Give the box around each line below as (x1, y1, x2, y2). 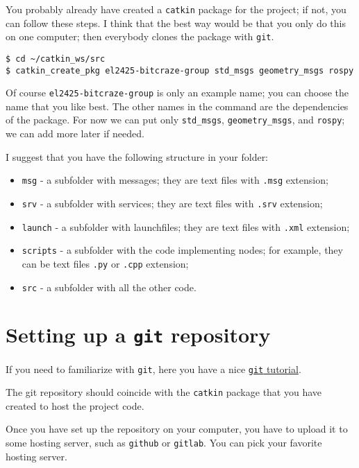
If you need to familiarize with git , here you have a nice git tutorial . (6, 361, 301, 376)
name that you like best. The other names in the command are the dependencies (6, 98, 349, 113)
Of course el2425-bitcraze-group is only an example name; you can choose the (6, 85, 349, 100)
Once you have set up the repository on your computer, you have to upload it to (6, 422, 348, 436)
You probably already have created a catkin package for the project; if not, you (6, 2, 347, 16)
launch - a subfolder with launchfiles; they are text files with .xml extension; (22, 219, 350, 234)
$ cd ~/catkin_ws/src (6, 53, 106, 64)
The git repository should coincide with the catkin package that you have (6, 385, 322, 399)
